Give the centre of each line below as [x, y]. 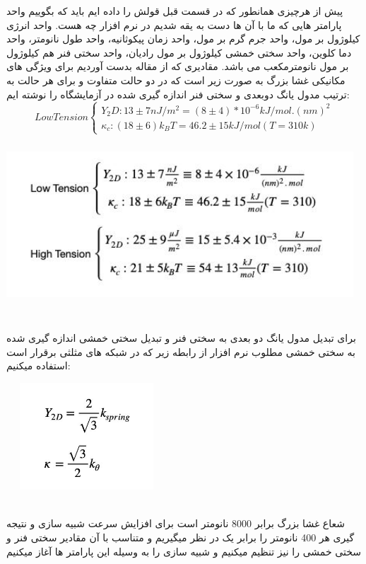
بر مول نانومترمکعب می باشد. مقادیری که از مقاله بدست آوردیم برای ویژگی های [178, 66]
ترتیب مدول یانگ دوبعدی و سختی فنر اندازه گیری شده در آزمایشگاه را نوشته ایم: [178, 94]
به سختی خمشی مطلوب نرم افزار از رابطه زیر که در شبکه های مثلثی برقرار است [181, 351]
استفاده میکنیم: [39, 366]
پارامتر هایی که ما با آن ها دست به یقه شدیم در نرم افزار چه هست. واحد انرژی [174, 24]
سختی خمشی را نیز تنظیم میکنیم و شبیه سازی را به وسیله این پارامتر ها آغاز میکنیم [184, 551]
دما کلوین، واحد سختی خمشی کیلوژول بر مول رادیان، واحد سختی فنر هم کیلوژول [179, 52]
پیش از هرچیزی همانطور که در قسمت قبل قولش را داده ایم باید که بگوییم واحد [175, 11]
